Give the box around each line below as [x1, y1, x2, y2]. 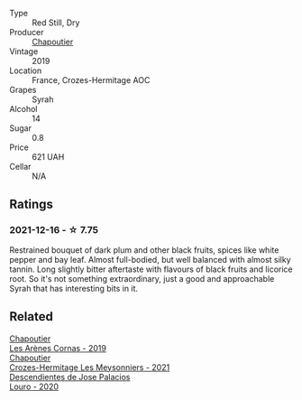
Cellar [9, 162, 32, 172]
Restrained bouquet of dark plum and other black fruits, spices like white [9, 244, 279, 256]
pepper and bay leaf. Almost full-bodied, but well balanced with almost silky [9, 254, 291, 265]
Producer [9, 27, 44, 37]
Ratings [9, 197, 54, 212]
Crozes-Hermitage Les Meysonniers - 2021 [9, 361, 170, 373]
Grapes [9, 85, 37, 95]
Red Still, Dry [32, 17, 80, 28]
